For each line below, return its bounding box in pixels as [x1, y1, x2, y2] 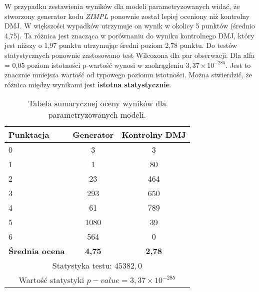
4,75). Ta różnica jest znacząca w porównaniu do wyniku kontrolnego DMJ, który [4, 30, 254, 40]
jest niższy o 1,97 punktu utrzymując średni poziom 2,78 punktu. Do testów [4, 40, 237, 50]
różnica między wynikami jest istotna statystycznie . [4, 79, 171, 89]
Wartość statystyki [18, 274, 84, 286]
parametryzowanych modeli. [48, 109, 146, 121]
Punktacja [8, 129, 49, 141]
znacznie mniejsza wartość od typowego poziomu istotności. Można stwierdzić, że [4, 69, 252, 80]
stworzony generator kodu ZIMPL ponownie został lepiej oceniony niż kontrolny [4, 10, 250, 21]
